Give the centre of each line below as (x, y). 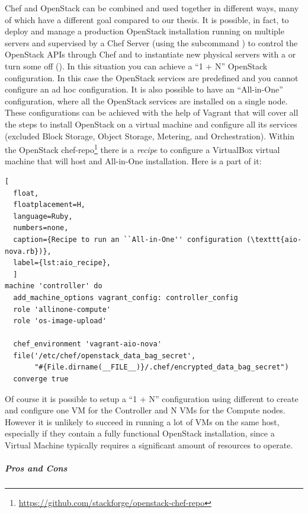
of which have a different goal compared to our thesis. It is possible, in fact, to (147, 19)
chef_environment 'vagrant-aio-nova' (87, 344)
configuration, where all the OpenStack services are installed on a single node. (146, 101)
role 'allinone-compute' (62, 309)
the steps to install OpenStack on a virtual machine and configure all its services (151, 124)
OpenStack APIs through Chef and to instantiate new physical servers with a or (150, 54)
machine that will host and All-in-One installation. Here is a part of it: (133, 161)
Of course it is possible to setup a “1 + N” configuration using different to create (152, 398)
